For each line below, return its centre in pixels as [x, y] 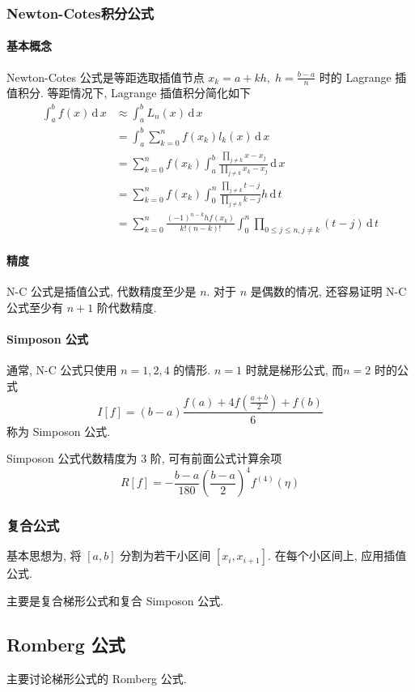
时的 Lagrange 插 [363, 77]
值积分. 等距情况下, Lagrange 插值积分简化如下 [129, 93]
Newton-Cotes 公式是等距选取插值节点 [106, 77]
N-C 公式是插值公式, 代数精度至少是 [102, 291]
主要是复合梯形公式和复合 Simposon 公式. [115, 601]
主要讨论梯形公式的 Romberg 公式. [97, 678]
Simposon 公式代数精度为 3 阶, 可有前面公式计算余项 [144, 458]
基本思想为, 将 [44, 555]
